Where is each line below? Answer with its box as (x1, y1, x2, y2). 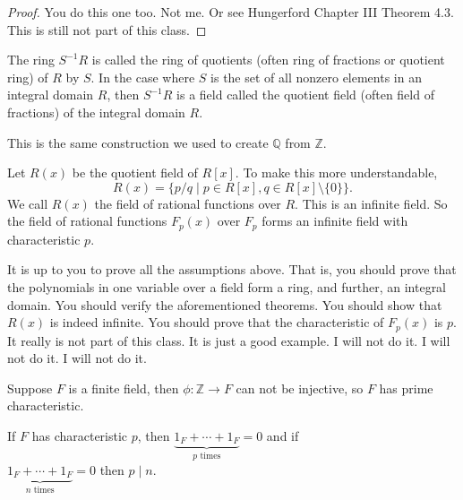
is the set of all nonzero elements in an (210, 67, 422, 86)
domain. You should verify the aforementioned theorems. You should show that (7, 295, 442, 314)
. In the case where (90, 67, 195, 86)
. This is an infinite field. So (295, 194, 448, 212)
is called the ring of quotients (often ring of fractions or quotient (91, 50, 445, 69)
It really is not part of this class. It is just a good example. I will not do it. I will (7, 331, 450, 349)
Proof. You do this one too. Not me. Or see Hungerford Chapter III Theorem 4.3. (7, 3, 454, 21)
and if (266, 427, 299, 444)
